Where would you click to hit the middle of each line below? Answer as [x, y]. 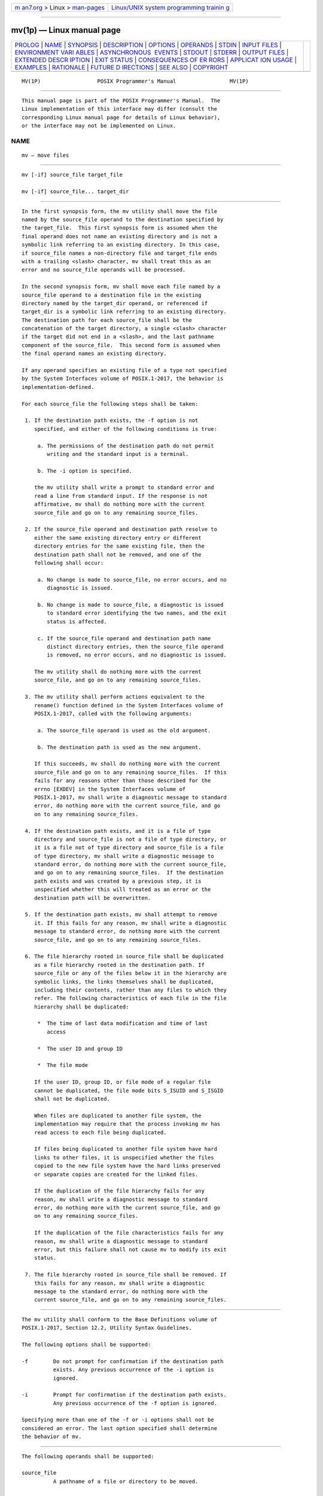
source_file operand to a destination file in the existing [112, 295]
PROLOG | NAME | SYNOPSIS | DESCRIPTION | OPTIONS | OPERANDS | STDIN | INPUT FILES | [148, 45]
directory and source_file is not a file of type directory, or [130, 839]
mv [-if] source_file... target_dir [75, 192]
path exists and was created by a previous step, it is [118, 881]
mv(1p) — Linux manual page [66, 30]
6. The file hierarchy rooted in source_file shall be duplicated [124, 957]
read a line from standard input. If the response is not [121, 496]
